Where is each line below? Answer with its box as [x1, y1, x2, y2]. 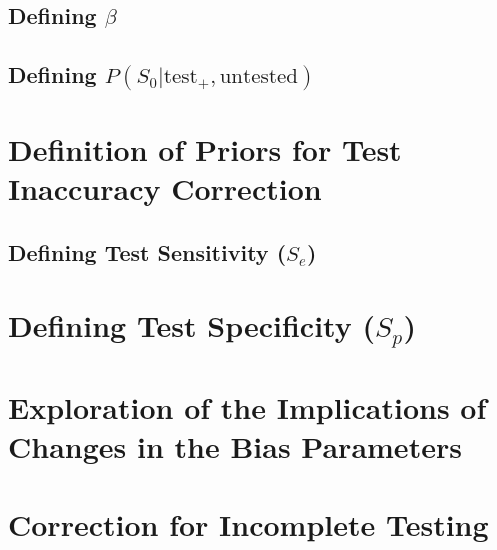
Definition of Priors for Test [8, 129, 402, 170]
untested [219, 66, 298, 88]
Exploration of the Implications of [8, 386, 487, 427]
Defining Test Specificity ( [8, 305, 375, 346]
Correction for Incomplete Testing [8, 504, 489, 545]
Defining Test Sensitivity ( [8, 236, 287, 267]
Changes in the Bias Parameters [8, 425, 462, 466]
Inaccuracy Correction [8, 168, 322, 209]
